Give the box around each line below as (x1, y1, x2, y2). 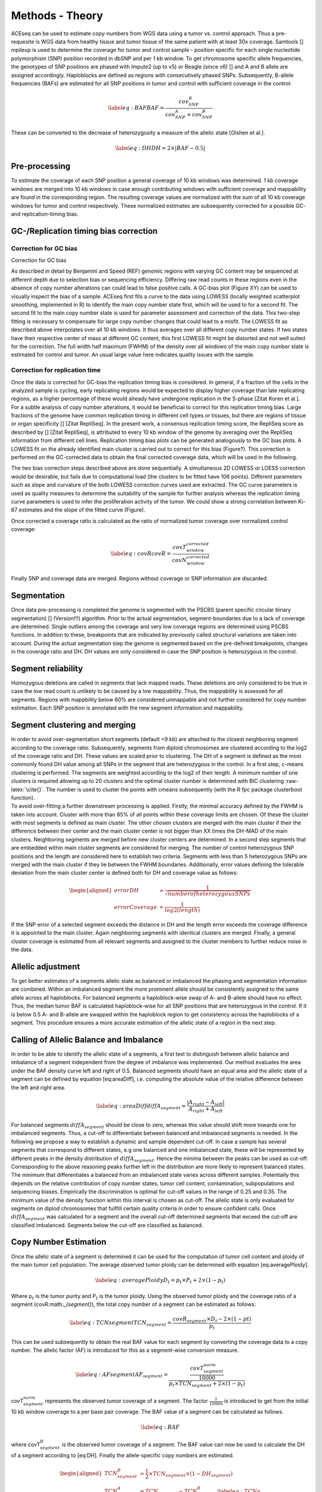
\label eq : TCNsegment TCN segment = (69, 1320, 172, 1328)
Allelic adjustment (11, 961, 80, 972)
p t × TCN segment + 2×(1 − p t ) (169, 1380, 246, 1388)
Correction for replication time (11, 366, 101, 374)
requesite (11, 38, 35, 45)
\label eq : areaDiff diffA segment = (95, 1102, 186, 1111)
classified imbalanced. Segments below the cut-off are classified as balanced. (11, 1221, 203, 1229)
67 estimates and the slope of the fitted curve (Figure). (11, 506, 145, 513)
